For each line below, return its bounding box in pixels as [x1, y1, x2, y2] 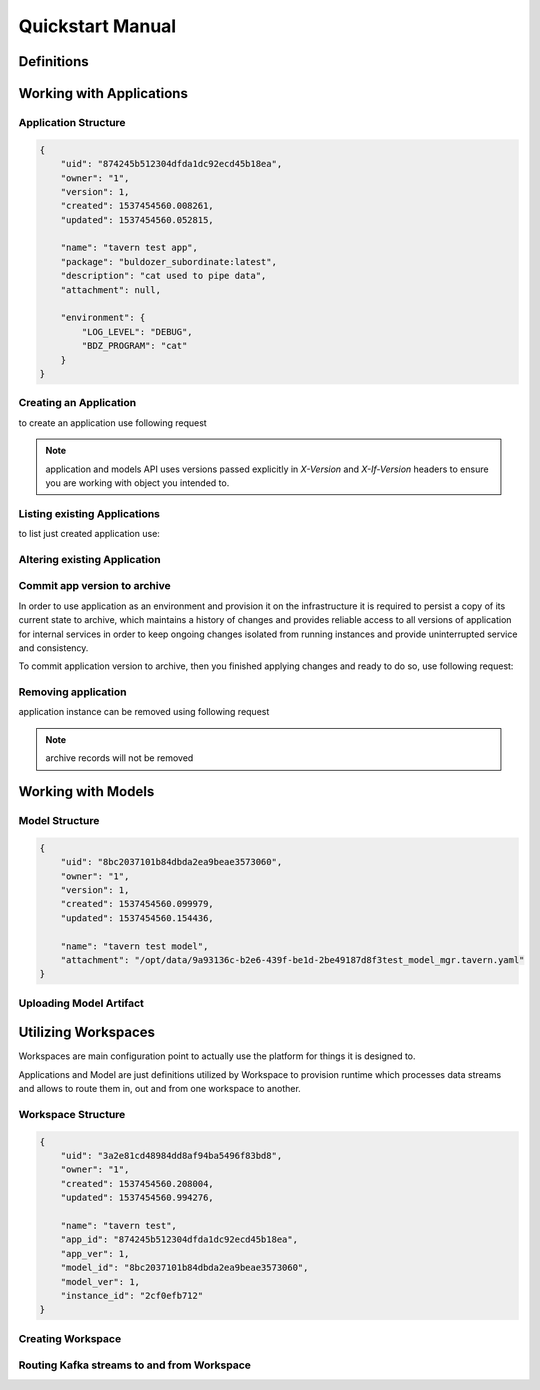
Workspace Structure [18, 1107, 126, 1121]
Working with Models [18, 783, 155, 800]
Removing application [18, 685, 127, 699]
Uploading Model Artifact [18, 996, 145, 1010]
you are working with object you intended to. [45, 476, 230, 489]
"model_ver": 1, [60, 1276, 140, 1287]
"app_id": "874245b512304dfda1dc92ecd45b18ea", [60, 1234, 299, 1245]
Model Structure [18, 814, 100, 827]
